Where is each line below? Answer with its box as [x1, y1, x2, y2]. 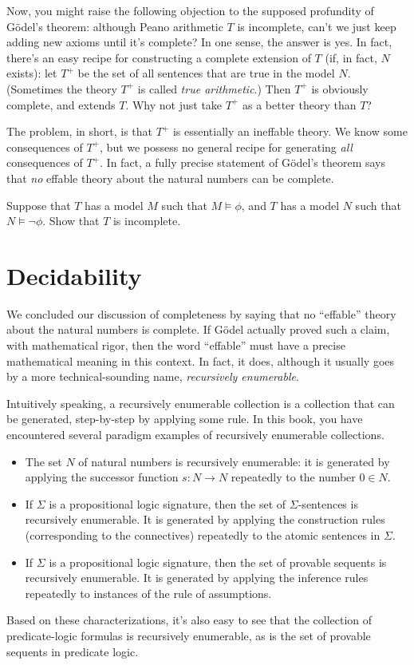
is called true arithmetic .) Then [137, 80, 291, 97]
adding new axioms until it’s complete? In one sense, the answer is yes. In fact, [6, 34, 392, 50]
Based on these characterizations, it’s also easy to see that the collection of [6, 612, 373, 628]
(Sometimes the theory [6, 80, 117, 97]
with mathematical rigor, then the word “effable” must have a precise [6, 337, 345, 354]
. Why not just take [125, 96, 223, 113]
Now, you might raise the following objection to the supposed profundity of [6, 2, 374, 18]
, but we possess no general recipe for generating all [100, 138, 353, 155]
